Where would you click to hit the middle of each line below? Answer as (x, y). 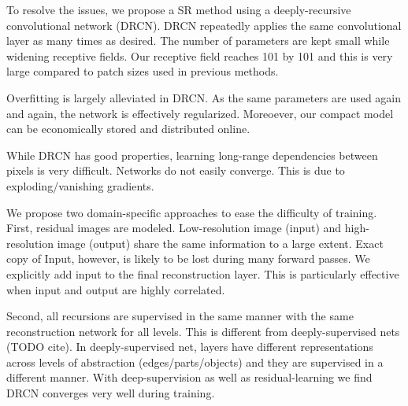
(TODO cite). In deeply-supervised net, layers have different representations (190, 347)
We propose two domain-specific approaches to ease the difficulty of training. (192, 212)
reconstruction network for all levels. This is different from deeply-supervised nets (203, 331)
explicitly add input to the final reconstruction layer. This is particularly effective (203, 273)
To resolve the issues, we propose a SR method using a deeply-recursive (179, 9)
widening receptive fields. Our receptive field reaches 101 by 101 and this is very (200, 55)
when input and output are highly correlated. (116, 289)
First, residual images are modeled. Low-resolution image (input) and (174, 228)
